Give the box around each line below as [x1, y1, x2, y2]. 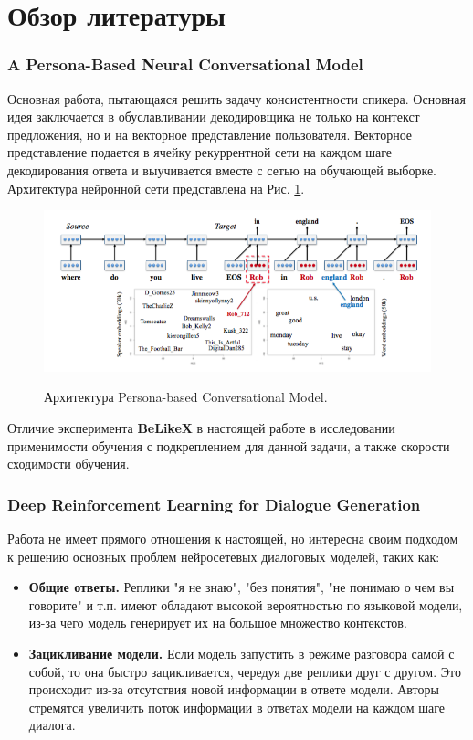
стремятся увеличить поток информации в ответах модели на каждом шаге [28, 697, 446, 716]
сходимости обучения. [7, 454, 130, 473]
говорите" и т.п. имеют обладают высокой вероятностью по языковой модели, [28, 595, 463, 614]
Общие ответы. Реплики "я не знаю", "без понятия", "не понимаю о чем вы [28, 577, 455, 597]
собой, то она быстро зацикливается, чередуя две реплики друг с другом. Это [28, 661, 461, 681]
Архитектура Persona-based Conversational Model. [44, 387, 328, 407]
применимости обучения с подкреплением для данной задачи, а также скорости [7, 436, 450, 455]
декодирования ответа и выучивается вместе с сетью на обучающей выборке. [7, 160, 436, 179]
